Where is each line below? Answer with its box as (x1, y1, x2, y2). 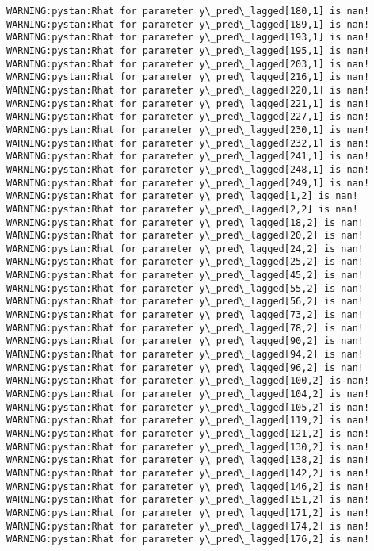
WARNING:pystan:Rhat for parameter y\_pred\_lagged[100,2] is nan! (6, 375, 370, 387)
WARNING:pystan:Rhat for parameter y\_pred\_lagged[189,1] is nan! (6, 18, 370, 30)
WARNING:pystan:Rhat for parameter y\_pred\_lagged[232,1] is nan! (6, 137, 370, 149)
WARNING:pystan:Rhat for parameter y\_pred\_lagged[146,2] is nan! (6, 480, 370, 492)
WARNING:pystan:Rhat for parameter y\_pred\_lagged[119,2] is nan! (6, 415, 370, 427)
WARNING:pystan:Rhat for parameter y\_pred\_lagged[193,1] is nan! (6, 32, 370, 44)
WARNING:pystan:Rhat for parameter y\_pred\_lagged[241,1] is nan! (6, 151, 370, 163)
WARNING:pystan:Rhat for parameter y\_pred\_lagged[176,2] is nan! (6, 534, 370, 545)
